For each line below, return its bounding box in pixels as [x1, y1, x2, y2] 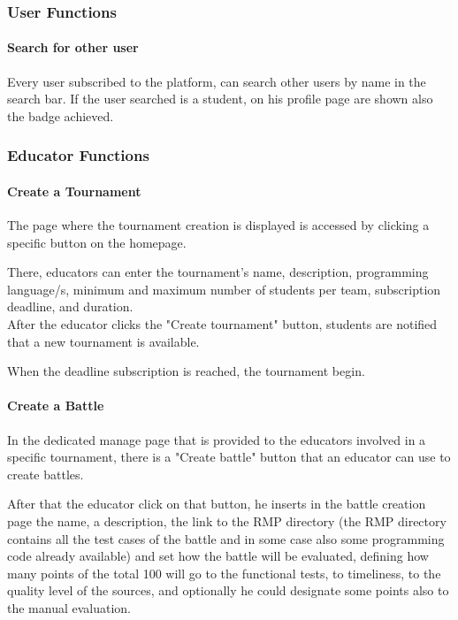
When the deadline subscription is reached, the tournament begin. [7, 362, 365, 380]
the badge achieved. [7, 106, 114, 125]
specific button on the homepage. [7, 233, 187, 251]
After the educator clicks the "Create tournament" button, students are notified [7, 315, 438, 333]
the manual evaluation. [7, 598, 132, 616]
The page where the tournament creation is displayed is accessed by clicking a [7, 216, 430, 234]
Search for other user [7, 38, 139, 57]
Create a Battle [7, 396, 104, 415]
